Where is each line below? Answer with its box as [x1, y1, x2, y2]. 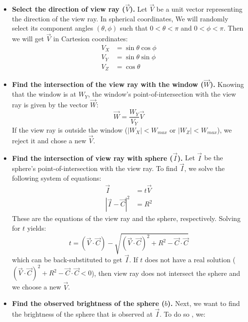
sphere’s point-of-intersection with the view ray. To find [12, 163, 177, 173]
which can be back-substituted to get [12, 254, 123, 265]
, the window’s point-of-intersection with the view [88, 89, 236, 99]
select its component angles [12, 23, 93, 33]
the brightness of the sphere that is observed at [12, 309, 153, 319]
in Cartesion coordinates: [53, 34, 128, 44]
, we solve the [184, 163, 225, 173]
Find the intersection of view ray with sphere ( [12, 153, 173, 163]
